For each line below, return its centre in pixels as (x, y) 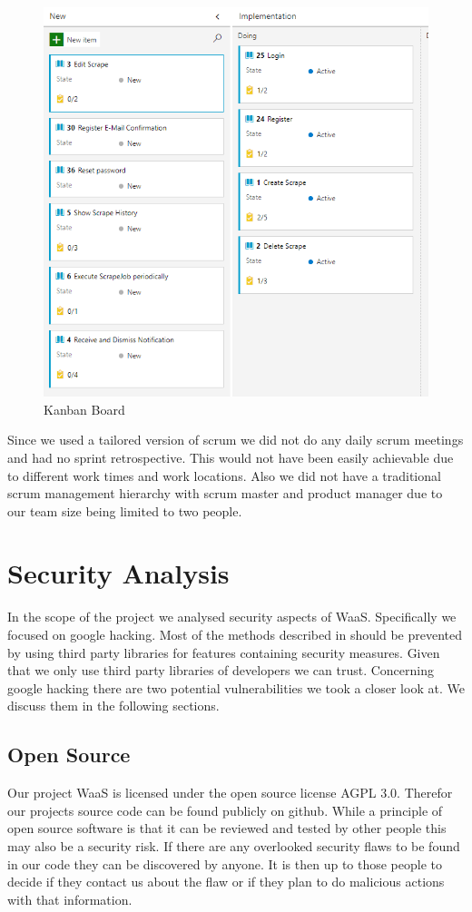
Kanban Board (84, 409)
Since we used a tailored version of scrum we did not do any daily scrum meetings (236, 440)
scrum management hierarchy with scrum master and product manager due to (225, 493)
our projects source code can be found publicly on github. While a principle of (225, 810)
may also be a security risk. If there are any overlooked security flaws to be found (234, 845)
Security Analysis (118, 573)
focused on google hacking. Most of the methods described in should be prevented (235, 634)
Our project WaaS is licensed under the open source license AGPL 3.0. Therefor (230, 793)
